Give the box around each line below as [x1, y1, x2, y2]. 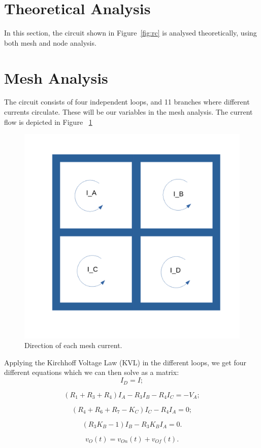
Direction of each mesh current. [24, 340, 122, 351]
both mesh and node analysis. [4, 37, 96, 48]
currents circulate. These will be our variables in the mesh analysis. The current [4, 107, 253, 117]
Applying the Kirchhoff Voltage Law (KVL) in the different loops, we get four [4, 357, 246, 367]
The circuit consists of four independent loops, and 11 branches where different [4, 96, 250, 107]
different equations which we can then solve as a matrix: [4, 367, 179, 377]
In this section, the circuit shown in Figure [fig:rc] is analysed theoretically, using [4, 27, 257, 38]
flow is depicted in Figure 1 [4, 116, 92, 127]
